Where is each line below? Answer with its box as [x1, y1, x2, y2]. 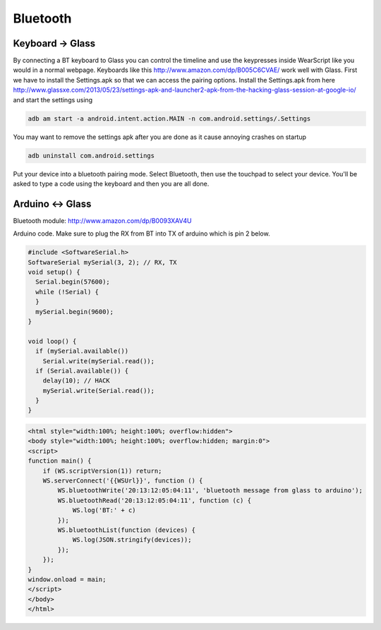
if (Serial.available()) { [35, 367, 129, 375]
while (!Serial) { [35, 288, 99, 296]
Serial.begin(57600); [35, 278, 111, 286]
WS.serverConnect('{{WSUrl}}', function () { [42, 477, 203, 485]
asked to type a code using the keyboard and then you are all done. [13, 179, 210, 188]
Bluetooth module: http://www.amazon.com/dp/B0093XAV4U [13, 216, 192, 225]
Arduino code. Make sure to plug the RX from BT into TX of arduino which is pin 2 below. [13, 229, 271, 238]
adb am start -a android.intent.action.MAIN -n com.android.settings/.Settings [28, 114, 311, 123]
